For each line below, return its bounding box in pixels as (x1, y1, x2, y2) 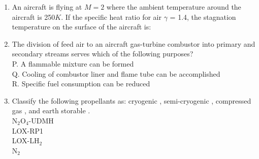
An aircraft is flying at (12, 2, 82, 12)
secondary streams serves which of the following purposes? (12, 48, 193, 59)
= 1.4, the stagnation (170, 11, 236, 22)
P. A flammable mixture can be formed (12, 58, 134, 69)
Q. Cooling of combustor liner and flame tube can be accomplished (12, 68, 220, 79)
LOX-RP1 (12, 125, 44, 136)
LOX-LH (12, 135, 40, 146)
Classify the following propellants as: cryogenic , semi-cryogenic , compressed (12, 95, 251, 106)
